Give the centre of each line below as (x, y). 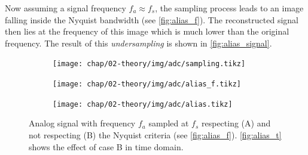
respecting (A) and (236, 123)
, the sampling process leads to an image (229, 8)
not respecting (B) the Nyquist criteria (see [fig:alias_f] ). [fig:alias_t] (155, 134)
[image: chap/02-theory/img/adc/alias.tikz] (143, 104)
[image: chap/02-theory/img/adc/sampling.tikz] (149, 64)
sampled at (169, 123)
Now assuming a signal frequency (65, 8)
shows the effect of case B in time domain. (106, 146)
